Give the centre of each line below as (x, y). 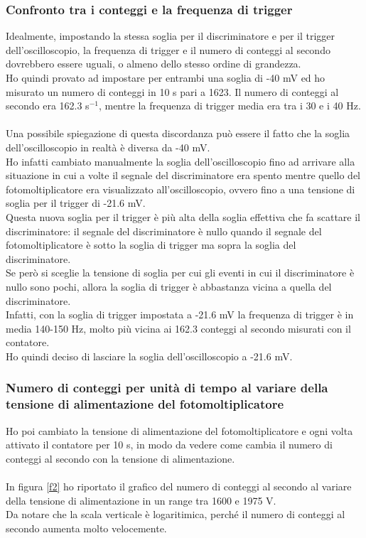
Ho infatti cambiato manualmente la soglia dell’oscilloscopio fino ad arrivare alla (181, 161)
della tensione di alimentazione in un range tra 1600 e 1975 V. (141, 500)
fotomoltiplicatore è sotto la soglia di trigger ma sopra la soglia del (151, 245)
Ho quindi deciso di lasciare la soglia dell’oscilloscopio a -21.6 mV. (149, 356)
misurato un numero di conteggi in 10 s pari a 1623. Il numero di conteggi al (172, 91)
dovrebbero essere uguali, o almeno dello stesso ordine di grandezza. (154, 64)
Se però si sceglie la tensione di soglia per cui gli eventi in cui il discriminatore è (180, 273)
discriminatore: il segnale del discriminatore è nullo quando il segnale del (164, 231)
